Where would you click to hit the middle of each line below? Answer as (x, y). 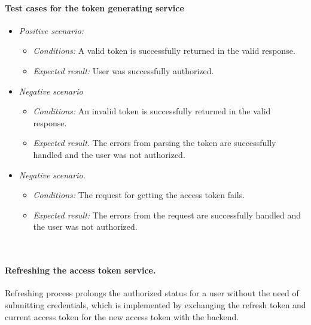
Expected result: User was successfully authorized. (124, 70)
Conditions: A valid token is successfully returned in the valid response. (164, 51)
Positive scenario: (51, 30)
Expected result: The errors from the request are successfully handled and (167, 215)
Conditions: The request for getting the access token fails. (139, 195)
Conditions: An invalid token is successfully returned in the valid (152, 111)
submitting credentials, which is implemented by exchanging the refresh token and (155, 304)
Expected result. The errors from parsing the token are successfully (155, 143)
